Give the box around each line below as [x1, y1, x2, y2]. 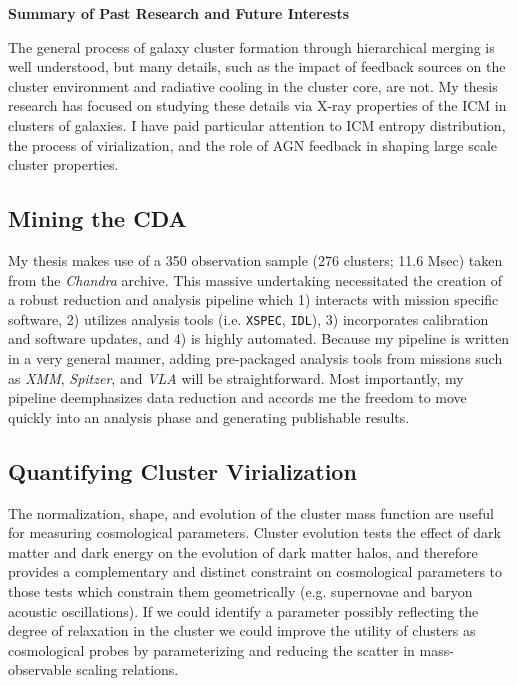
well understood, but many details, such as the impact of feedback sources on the [8, 56, 506, 77]
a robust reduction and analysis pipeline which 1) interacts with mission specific [8, 289, 499, 310]
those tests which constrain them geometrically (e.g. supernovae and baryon [8, 580, 473, 601]
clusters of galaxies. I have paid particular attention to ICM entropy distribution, [8, 114, 506, 135]
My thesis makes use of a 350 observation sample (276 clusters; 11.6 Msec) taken [8, 249, 503, 270]
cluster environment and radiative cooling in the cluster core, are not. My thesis [8, 75, 498, 96]
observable [8, 659, 72, 680]
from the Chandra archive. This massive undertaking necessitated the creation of [8, 269, 503, 290]
